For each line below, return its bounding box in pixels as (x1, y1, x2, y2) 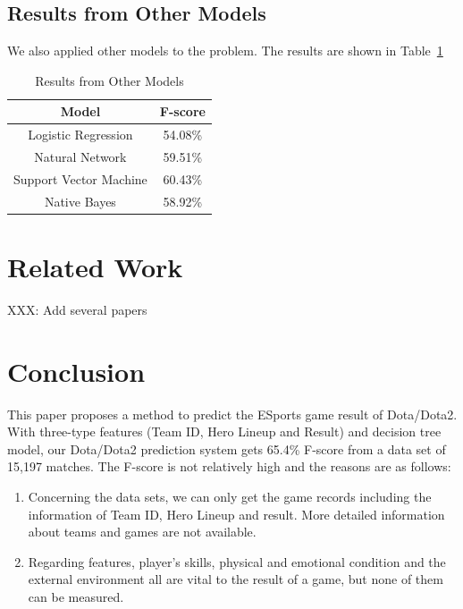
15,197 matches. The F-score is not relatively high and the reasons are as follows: (7, 457, 451, 476)
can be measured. (28, 588, 124, 606)
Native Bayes (44, 191, 116, 210)
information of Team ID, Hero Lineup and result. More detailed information (28, 504, 445, 523)
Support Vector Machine (13, 169, 147, 188)
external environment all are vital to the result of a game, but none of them (28, 570, 443, 588)
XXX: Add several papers (7, 300, 147, 318)
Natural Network (34, 148, 127, 166)
